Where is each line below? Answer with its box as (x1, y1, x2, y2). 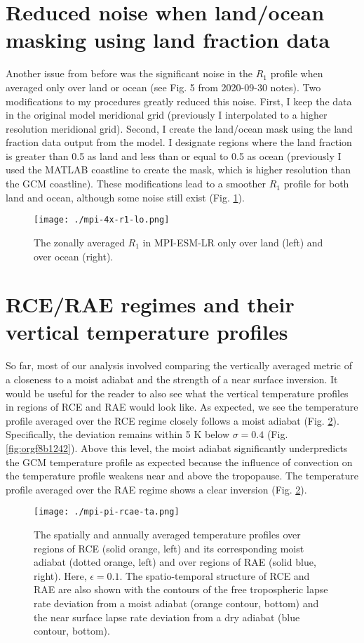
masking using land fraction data (6, 25, 330, 54)
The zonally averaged (34, 234, 125, 249)
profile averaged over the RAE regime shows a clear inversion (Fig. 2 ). (6, 482, 307, 496)
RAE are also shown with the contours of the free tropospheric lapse (34, 582, 328, 597)
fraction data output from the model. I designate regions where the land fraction (6, 135, 352, 150)
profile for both (283, 176, 349, 191)
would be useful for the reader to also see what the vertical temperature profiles (6, 385, 349, 400)
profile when (270, 66, 323, 81)
